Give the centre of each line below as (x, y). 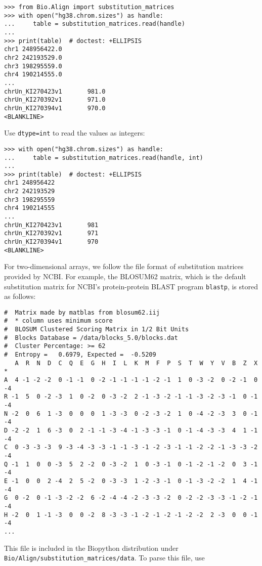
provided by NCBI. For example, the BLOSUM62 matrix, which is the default (125, 276)
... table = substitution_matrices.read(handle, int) (104, 158)
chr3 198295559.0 (33, 66)
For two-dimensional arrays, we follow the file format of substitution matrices (124, 266)
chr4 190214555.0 (33, 75)
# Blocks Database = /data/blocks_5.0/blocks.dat (91, 338)
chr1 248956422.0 (33, 49)
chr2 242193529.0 (33, 57)
